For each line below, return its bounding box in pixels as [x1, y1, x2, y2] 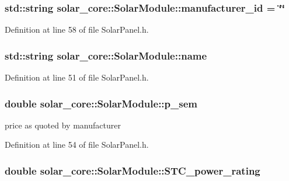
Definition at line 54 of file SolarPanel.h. [5, 138, 149, 151]
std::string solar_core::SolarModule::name [5, 48, 207, 62]
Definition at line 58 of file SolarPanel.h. [5, 23, 149, 36]
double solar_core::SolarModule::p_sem [5, 96, 197, 110]
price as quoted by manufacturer [5, 119, 121, 131]
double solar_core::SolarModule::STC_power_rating [5, 163, 260, 177]
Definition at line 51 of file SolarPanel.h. [5, 71, 149, 83]
